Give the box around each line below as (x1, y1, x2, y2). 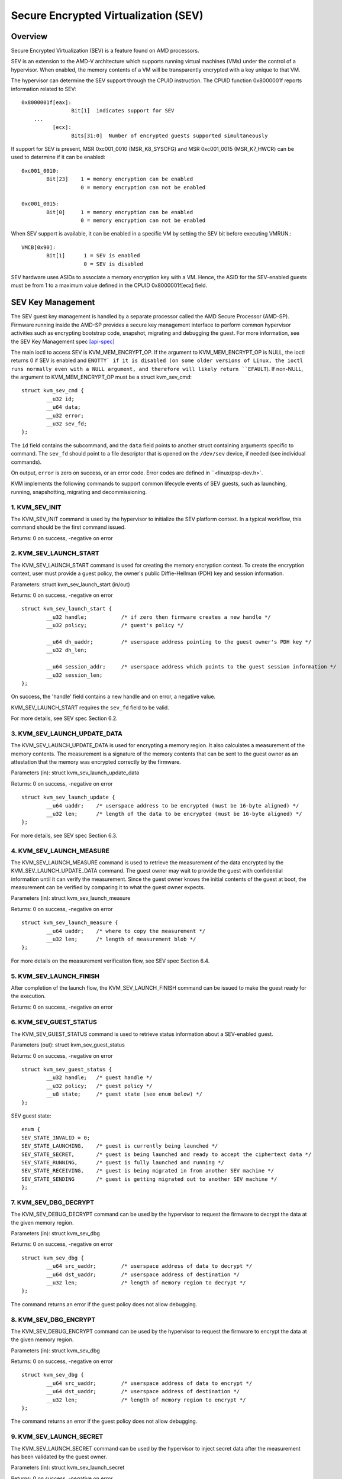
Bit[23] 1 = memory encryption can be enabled (46, 176, 193, 183)
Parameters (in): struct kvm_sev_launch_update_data (11, 769, 140, 776)
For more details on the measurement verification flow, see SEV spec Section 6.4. (11, 957, 210, 964)
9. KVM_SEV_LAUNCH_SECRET (11, 1432, 104, 1441)
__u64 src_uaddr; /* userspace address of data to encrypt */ (46, 1380, 253, 1387)
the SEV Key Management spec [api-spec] (11, 338, 115, 345)
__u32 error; (46, 412, 84, 419)
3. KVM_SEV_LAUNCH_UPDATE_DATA (11, 729, 122, 738)
